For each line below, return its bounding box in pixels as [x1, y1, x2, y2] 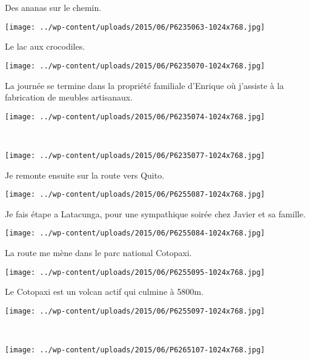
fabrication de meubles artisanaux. [5, 91, 133, 104]
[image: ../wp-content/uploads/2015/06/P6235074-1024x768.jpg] [5, 112, 265, 121]
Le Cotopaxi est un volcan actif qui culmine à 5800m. [5, 285, 204, 298]
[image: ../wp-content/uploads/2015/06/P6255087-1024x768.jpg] [5, 190, 265, 199]
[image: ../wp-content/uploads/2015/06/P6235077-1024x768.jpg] [5, 151, 265, 160]
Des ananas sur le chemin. [5, 1, 102, 13]
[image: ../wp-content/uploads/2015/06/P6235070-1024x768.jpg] [5, 61, 265, 70]
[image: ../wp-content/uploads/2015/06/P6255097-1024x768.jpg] [5, 306, 265, 315]
